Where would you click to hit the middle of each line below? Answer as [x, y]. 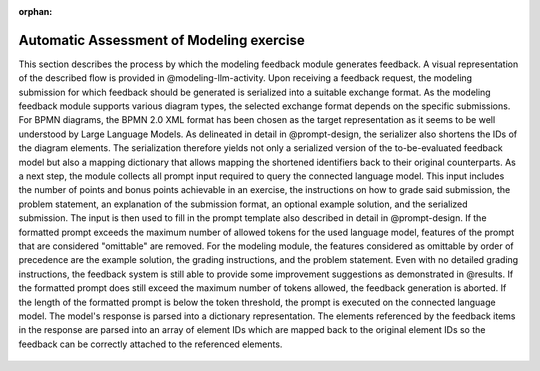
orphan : [35, 11]
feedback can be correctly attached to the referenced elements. [150, 344]
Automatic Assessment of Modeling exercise [161, 40]
